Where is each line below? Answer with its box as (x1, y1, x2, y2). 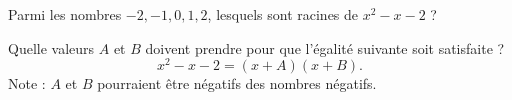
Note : (8, 73, 46, 94)
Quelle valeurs (8, 37, 95, 58)
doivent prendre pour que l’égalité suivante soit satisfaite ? (145, 37, 505, 58)
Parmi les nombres (8, 4, 122, 24)
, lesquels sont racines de (207, 4, 359, 24)
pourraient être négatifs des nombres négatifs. (97, 73, 377, 94)
